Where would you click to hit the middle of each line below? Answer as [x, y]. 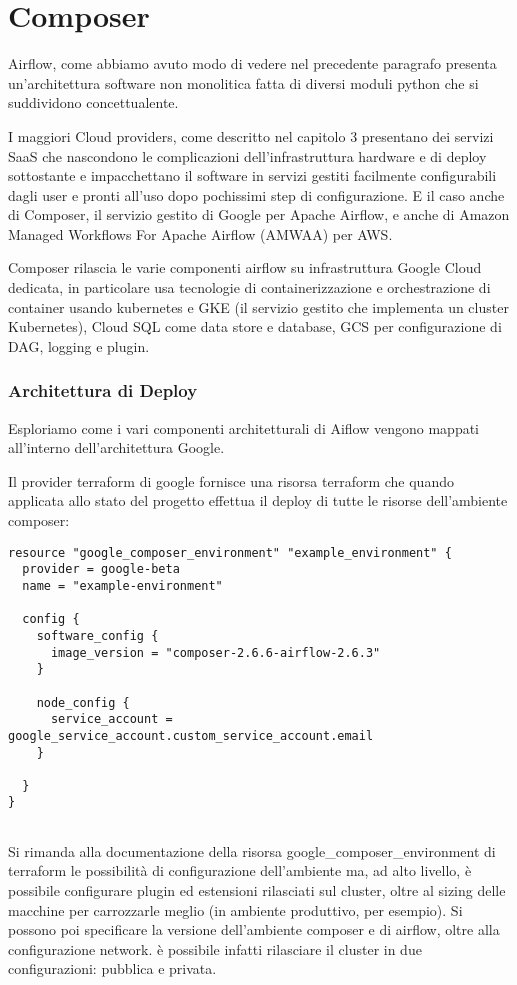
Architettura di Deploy [103, 390]
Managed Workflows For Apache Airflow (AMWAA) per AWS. [200, 233]
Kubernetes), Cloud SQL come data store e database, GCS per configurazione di [255, 326]
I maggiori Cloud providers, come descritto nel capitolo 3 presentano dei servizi [251, 135]
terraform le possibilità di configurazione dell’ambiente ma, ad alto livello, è [240, 870]
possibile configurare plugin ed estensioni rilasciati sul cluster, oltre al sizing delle [257, 889]
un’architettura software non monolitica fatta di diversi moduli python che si [243, 82]
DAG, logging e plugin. [79, 345]
